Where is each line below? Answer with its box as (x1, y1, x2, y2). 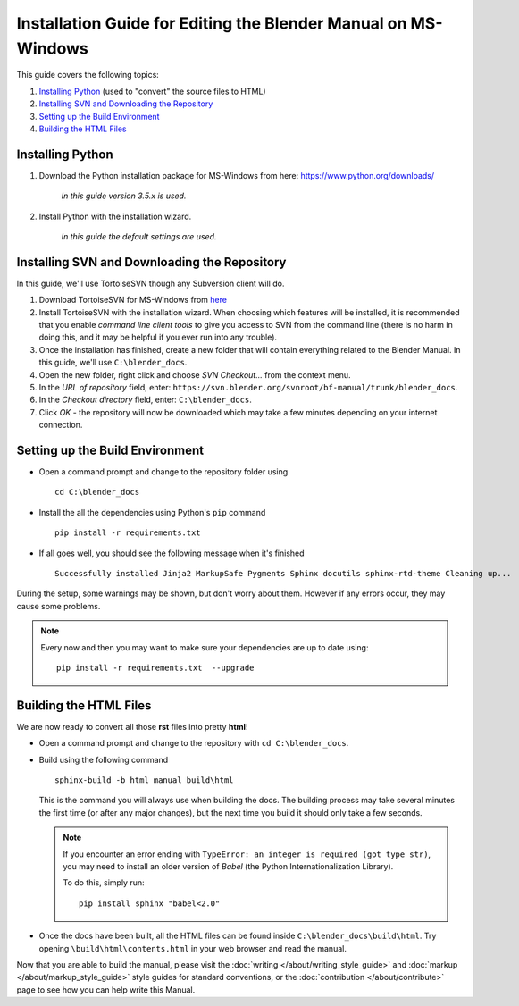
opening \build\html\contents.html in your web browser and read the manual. (38, 943, 347, 953)
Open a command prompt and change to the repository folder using (38, 466, 289, 477)
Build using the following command (38, 754, 169, 765)
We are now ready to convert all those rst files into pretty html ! (16, 721, 248, 732)
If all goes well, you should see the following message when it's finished (38, 548, 305, 558)
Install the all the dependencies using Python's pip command (38, 507, 266, 517)
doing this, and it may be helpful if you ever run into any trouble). (38, 331, 277, 343)
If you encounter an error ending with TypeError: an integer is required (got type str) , (63, 849, 431, 859)
